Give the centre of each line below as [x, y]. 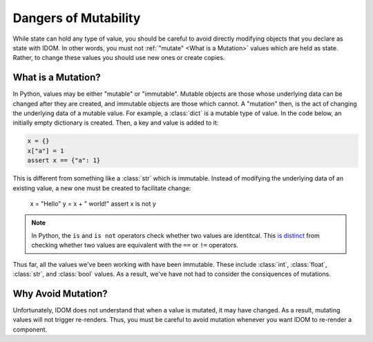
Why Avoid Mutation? [60, 293]
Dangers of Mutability [77, 18]
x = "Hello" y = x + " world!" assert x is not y [93, 203]
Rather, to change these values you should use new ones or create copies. [119, 58]
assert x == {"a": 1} [64, 161]
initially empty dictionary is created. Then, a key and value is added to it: [116, 123]
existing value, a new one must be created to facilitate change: [102, 188]
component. [30, 329]
